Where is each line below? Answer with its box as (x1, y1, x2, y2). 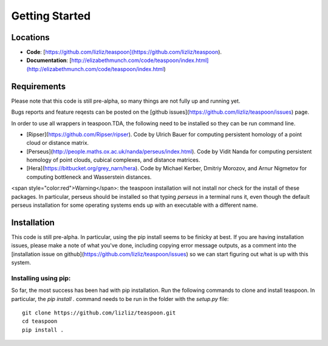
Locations (11, 32, 50, 43)
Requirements (11, 81, 66, 91)
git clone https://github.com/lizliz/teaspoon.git (22, 310, 176, 316)
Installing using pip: (11, 274, 71, 282)
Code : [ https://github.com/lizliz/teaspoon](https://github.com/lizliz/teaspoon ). (26, 49, 222, 56)
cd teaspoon (22, 318, 58, 325)
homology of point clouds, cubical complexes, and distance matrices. (26, 156, 200, 164)
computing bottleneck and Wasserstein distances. (26, 173, 152, 181)
